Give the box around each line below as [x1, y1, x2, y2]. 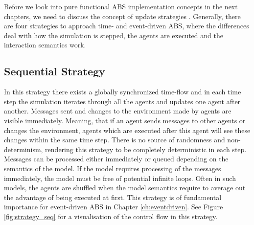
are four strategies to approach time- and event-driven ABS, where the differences [4, 21, 249, 31]
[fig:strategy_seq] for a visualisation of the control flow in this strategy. [4, 211, 218, 221]
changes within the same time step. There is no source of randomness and [4, 135, 225, 145]
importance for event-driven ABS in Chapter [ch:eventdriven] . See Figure [4, 202, 223, 212]
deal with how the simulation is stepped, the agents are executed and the [4, 30, 223, 40]
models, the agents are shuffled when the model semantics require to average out [4, 182, 246, 193]
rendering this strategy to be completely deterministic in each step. [45, 144, 247, 154]
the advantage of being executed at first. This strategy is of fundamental [4, 192, 222, 202]
